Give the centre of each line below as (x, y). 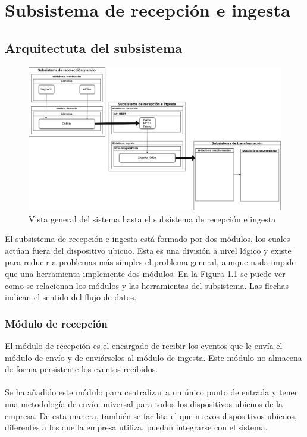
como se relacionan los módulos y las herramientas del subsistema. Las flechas (147, 285)
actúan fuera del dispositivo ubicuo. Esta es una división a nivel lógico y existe (148, 250)
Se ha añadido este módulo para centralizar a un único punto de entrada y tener (151, 392)
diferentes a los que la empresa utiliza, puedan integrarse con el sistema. (136, 427)
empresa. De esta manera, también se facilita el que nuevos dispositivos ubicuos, (151, 415)
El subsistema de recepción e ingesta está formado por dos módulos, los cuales (148, 239)
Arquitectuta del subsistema (93, 47)
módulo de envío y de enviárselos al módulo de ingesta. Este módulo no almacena (153, 357)
